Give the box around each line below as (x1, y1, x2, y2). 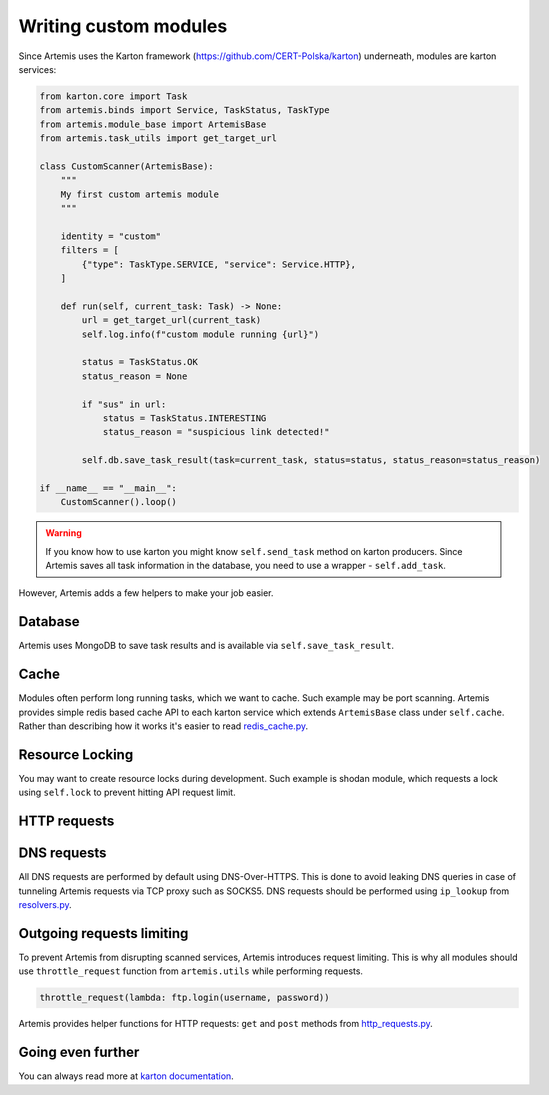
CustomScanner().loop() (60, 496, 177, 508)
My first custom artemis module (60, 188, 220, 200)
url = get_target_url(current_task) (81, 315, 262, 326)
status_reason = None (81, 370, 188, 382)
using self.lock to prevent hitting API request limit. (18, 786, 236, 799)
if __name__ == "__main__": (39, 482, 177, 494)
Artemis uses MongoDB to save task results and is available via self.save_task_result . (18, 640, 395, 652)
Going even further (18, 1044, 140, 1061)
